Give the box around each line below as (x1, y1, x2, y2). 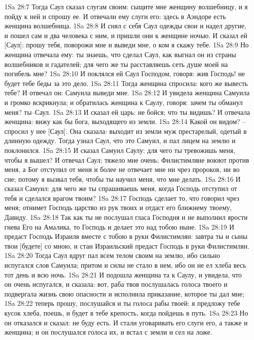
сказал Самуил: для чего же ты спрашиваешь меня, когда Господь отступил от (4, 183, 237, 193)
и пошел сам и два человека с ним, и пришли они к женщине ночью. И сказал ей (4, 30, 248, 40)
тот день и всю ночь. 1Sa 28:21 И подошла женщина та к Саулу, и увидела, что (4, 269, 242, 279)
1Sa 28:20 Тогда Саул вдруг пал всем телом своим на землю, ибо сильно (4, 250, 220, 260)
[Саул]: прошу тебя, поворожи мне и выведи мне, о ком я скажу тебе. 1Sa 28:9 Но (4, 40, 249, 50)
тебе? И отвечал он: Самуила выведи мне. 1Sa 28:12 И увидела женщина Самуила (4, 87, 250, 98)
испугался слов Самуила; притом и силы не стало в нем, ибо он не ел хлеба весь (4, 260, 246, 270)
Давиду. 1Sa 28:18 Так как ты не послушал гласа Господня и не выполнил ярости (4, 212, 248, 222)
